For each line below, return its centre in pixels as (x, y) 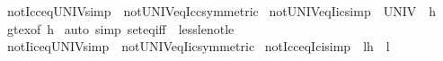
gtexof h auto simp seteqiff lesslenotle (120, 28)
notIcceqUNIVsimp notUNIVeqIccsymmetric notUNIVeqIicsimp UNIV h (221, 11)
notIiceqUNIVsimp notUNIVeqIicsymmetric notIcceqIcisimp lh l (198, 46)
